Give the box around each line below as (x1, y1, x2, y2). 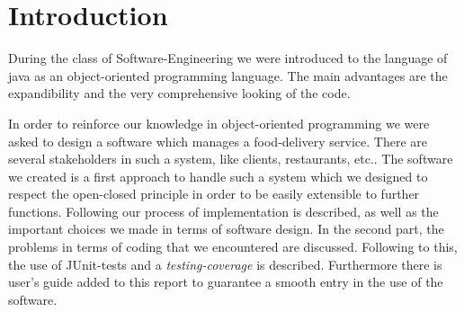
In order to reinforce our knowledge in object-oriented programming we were (8, 113, 430, 132)
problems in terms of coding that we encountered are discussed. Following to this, (8, 237, 458, 256)
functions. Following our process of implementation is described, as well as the (8, 201, 439, 220)
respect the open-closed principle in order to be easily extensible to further (8, 184, 420, 203)
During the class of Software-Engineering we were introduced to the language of (8, 49, 448, 67)
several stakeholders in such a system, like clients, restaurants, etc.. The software (8, 149, 453, 168)
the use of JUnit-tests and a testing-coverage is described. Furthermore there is (8, 254, 442, 273)
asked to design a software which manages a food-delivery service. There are (8, 131, 428, 150)
